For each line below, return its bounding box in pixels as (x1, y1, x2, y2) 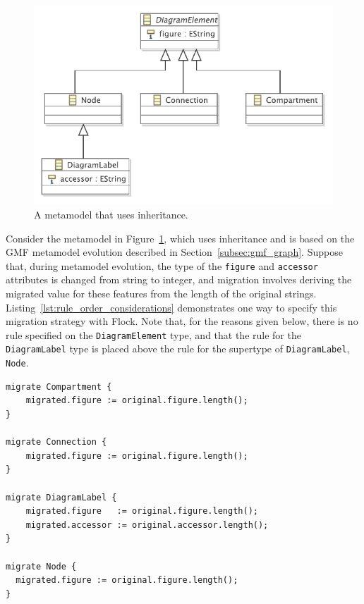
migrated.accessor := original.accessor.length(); (25, 519, 269, 530)
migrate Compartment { (6, 381, 112, 392)
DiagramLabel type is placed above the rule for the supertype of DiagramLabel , (6, 341, 350, 356)
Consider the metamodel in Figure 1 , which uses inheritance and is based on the (6, 230, 355, 245)
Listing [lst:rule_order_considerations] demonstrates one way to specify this (6, 300, 337, 314)
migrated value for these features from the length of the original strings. (6, 286, 317, 301)
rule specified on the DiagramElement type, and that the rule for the (6, 327, 301, 342)
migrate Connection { (6, 437, 107, 448)
